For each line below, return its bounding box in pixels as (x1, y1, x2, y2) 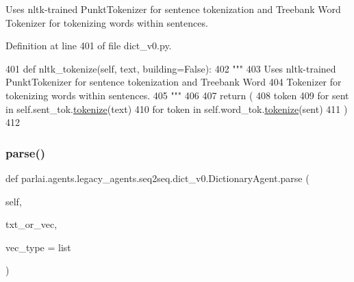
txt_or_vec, (5, 217, 58, 231)
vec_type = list (5, 240, 71, 254)
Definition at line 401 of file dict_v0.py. (5, 38, 172, 53)
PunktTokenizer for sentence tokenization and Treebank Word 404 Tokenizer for (5, 75, 342, 89)
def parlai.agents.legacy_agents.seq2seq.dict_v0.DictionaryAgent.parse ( (5, 170, 309, 185)
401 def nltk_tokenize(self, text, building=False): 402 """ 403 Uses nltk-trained (5, 61, 336, 75)
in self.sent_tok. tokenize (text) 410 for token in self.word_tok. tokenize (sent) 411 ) (5, 101, 348, 116)
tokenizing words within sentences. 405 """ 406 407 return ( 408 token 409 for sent (5, 88, 349, 102)
